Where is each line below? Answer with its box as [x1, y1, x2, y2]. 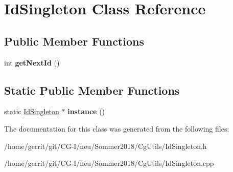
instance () [67, 106, 105, 117]
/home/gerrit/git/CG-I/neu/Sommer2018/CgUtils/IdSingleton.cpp [4, 158, 214, 168]
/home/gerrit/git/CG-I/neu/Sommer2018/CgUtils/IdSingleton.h [4, 140, 207, 151]
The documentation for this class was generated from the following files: [4, 123, 229, 134]
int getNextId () [4, 57, 60, 68]
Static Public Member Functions [4, 82, 180, 98]
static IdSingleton [4, 106, 59, 117]
